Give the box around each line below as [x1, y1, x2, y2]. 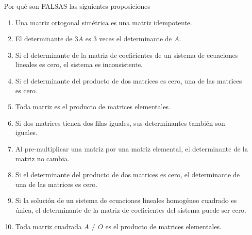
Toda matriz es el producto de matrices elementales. [15, 101, 170, 112]
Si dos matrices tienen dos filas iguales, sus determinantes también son [15, 117, 225, 128]
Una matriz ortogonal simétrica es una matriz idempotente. [15, 17, 192, 27]
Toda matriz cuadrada [15, 221, 82, 231]
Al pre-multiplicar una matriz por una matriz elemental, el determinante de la [15, 143, 248, 153]
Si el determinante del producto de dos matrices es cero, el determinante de [15, 169, 240, 180]
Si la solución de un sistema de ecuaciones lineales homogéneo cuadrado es [15, 195, 237, 205]
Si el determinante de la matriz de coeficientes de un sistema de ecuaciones [15, 50, 238, 60]
